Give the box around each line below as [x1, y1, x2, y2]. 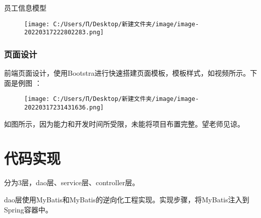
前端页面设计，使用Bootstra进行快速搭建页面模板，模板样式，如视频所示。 [4, 68, 250, 78]
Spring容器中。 [4, 204, 53, 214]
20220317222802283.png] [24, 29, 104, 36]
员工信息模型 [4, 3, 46, 13]
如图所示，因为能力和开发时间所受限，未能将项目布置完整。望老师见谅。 [4, 118, 244, 129]
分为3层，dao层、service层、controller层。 [4, 177, 139, 188]
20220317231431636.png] [24, 103, 104, 111]
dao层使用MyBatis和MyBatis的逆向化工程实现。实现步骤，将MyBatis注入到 [4, 194, 249, 204]
